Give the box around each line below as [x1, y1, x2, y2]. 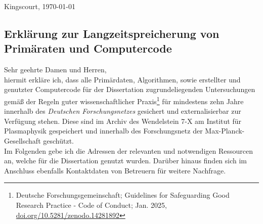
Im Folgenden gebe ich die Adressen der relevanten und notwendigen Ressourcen [4, 145, 253, 156]
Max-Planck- [205, 125, 245, 136]
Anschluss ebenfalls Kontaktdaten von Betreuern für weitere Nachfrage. [4, 165, 226, 175]
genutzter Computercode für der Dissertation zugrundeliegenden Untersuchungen [4, 84, 255, 95]
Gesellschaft [4, 136, 41, 146]
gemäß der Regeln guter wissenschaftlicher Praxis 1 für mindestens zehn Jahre [4, 94, 244, 106]
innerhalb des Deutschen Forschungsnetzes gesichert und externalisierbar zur [4, 106, 241, 116]
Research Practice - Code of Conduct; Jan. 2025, [16, 199, 167, 210]
